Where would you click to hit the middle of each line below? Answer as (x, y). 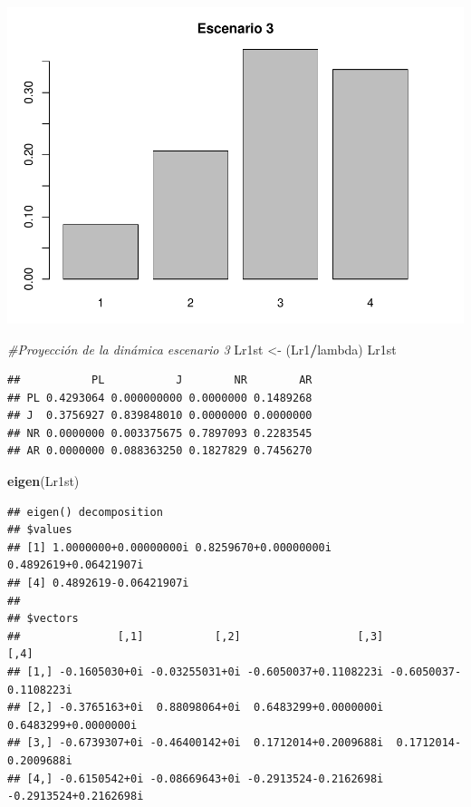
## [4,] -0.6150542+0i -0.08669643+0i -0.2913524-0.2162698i (196, 778)
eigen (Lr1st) (43, 481)
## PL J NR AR (160, 380)
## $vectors (43, 619)
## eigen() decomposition (85, 512)
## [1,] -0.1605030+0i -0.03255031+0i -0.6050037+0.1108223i (196, 672)
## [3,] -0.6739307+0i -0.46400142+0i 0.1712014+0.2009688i (196, 743)
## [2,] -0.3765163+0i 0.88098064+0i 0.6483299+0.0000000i (196, 708)
